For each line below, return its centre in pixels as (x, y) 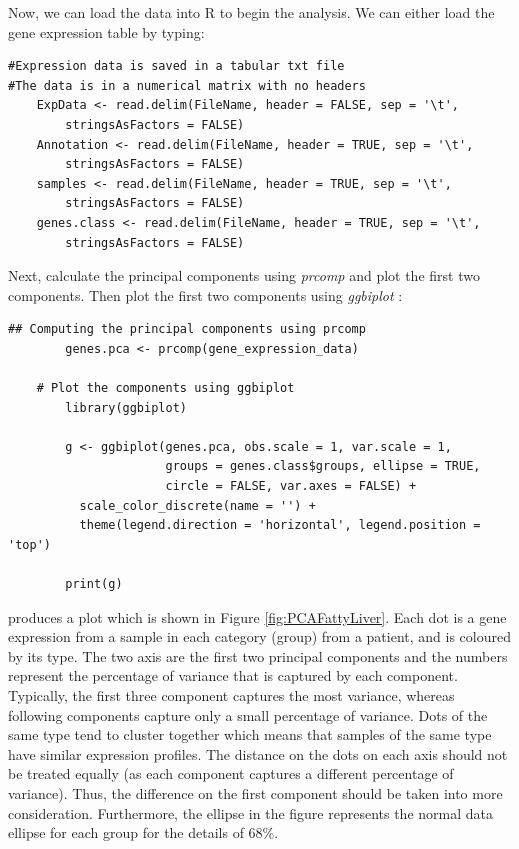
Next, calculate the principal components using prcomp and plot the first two (244, 275)
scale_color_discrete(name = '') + (197, 505)
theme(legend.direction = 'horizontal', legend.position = (280, 525)
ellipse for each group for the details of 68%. (143, 832)
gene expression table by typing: (106, 31)
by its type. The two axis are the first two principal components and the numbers (258, 655)
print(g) (94, 584)
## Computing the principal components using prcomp (187, 329)
